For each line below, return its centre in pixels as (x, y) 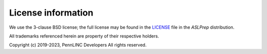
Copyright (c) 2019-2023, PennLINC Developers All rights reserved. (78, 45)
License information (51, 13)
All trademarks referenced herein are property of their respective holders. (84, 36)
